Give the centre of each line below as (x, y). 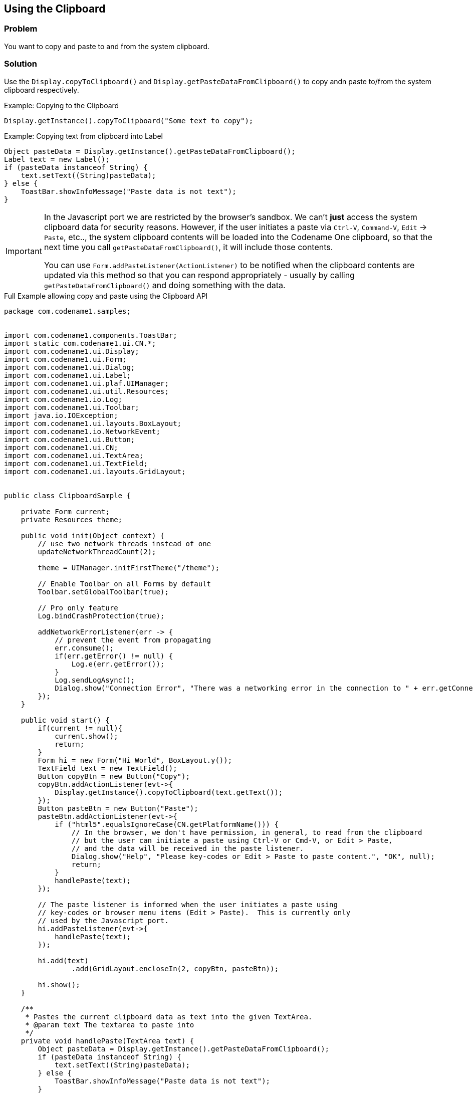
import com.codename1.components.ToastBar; (91, 335)
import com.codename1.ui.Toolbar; (72, 407)
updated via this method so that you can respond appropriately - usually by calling (199, 275)
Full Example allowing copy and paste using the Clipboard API (106, 296)
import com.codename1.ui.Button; (70, 439)
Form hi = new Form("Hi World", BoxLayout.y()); (135, 760)
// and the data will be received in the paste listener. (188, 848)
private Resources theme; (72, 519)
